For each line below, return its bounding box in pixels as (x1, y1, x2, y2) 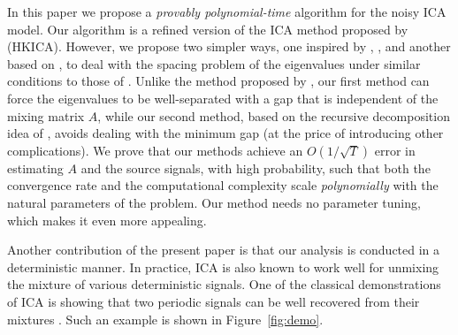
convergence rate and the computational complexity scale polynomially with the (7, 176, 439, 194)
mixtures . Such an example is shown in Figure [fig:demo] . (7, 309, 324, 328)
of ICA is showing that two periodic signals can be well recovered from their (7, 292, 420, 310)
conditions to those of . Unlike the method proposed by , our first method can (7, 72, 430, 90)
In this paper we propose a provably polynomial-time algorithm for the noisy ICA (7, 3, 447, 20)
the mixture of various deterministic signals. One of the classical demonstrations (7, 275, 441, 293)
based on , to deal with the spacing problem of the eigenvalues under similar (7, 54, 421, 72)
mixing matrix (7, 106, 85, 125)
